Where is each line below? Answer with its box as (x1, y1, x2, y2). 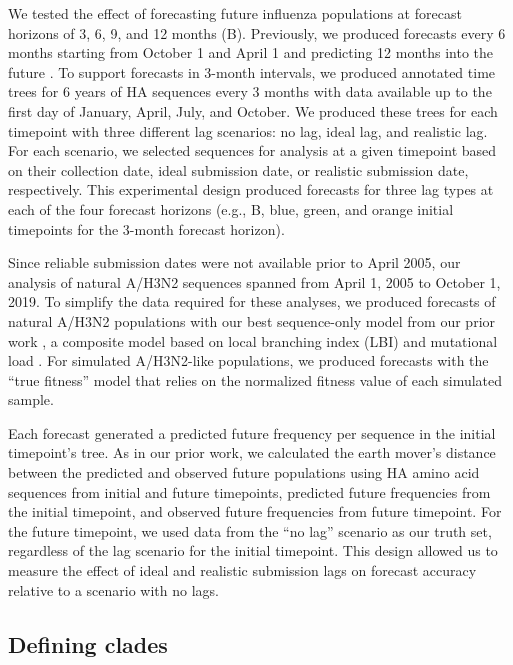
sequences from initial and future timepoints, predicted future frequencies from (8, 481, 491, 502)
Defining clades (8, 628, 168, 659)
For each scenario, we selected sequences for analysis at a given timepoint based (8, 140, 497, 161)
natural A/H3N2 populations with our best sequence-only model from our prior (8, 310, 496, 331)
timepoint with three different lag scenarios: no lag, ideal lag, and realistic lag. (8, 120, 488, 141)
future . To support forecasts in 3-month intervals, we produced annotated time (8, 61, 496, 82)
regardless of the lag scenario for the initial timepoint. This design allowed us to (8, 540, 498, 561)
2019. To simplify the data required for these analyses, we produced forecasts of (8, 291, 496, 312)
